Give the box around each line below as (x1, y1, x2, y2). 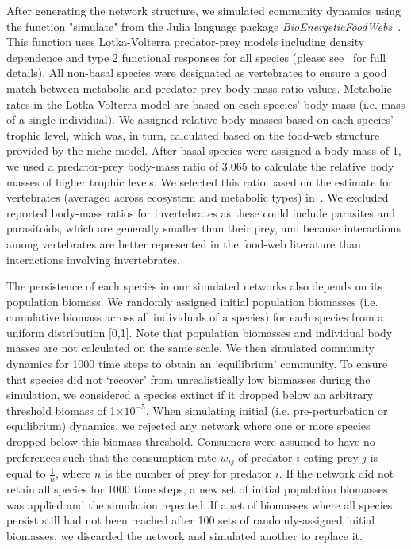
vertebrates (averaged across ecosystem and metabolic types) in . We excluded (6, 189, 389, 205)
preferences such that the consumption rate (6, 448, 217, 465)
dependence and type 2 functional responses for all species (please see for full (6, 48, 386, 65)
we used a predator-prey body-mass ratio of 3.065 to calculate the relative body (6, 157, 394, 174)
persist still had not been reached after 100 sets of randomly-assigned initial (6, 512, 375, 528)
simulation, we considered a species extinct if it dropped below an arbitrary (6, 386, 374, 403)
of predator (238, 448, 293, 465)
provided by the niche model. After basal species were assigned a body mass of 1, (6, 142, 401, 159)
